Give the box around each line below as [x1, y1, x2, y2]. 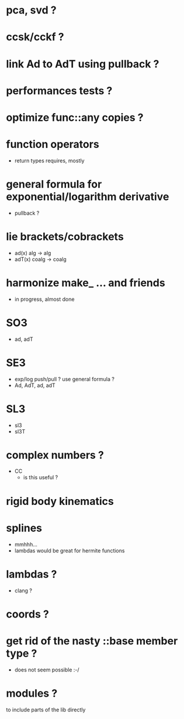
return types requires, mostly [14, 157, 85, 164]
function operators [6, 138, 99, 151]
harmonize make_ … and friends [6, 276, 165, 289]
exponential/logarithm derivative [6, 190, 169, 204]
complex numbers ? [6, 448, 104, 462]
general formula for [6, 178, 102, 191]
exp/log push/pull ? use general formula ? [14, 375, 115, 382]
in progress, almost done [14, 296, 75, 303]
